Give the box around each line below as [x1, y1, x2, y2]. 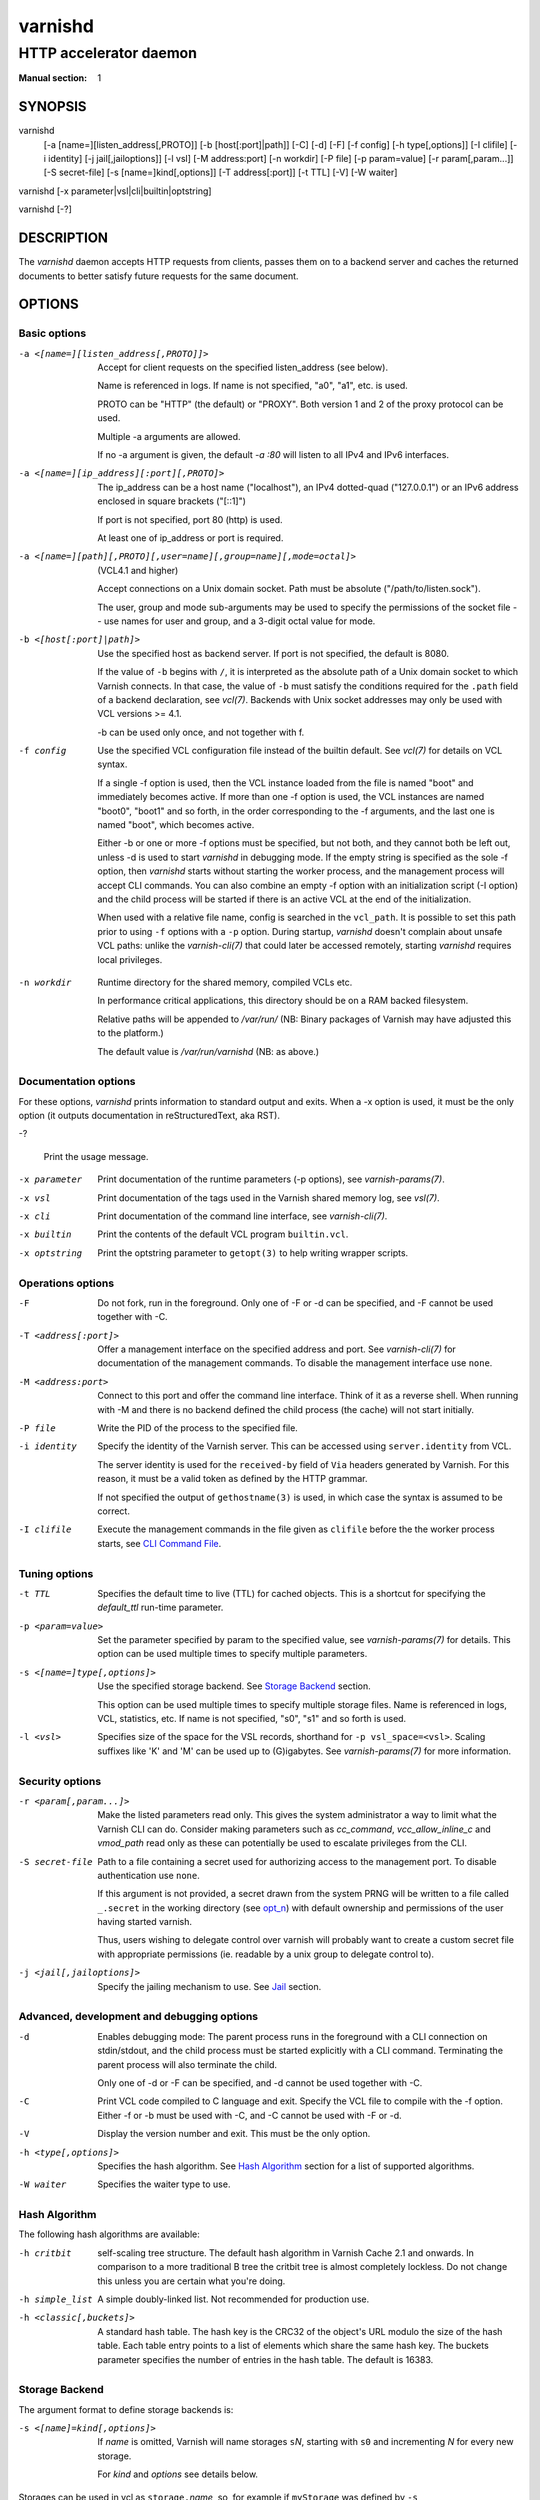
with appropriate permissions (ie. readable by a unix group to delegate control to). [97, 1948, 435, 1960]
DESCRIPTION [18, 230, 109, 247]
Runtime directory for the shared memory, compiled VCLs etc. [97, 976, 353, 988]
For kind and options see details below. [97, 2468, 259, 2480]
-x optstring [18, 1247, 83, 1259]
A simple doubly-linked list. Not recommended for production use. [97, 2293, 370, 2305]
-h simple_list [18, 2294, 94, 2305]
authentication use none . [97, 1869, 200, 1881]
